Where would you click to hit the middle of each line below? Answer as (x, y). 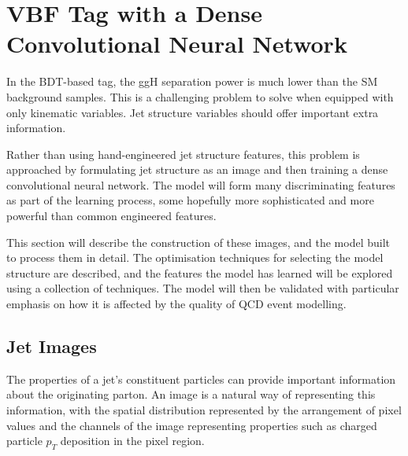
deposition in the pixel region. (132, 441)
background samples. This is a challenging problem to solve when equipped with (200, 96)
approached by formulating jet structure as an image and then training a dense (197, 169)
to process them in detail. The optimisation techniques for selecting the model (195, 257)
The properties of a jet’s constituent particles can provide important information (201, 379)
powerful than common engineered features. (111, 216)
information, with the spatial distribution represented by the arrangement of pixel (204, 410)
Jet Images (52, 346)
